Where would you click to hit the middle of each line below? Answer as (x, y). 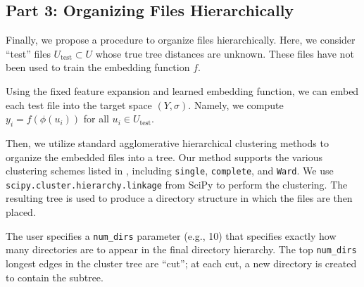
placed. (21, 212)
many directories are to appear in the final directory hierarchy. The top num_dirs (181, 249)
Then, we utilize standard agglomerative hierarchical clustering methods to (167, 142)
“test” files (28, 53)
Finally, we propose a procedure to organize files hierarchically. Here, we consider (181, 40)
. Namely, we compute (236, 104)
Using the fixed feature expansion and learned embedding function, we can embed (182, 90)
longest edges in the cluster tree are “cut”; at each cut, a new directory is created (181, 263)
